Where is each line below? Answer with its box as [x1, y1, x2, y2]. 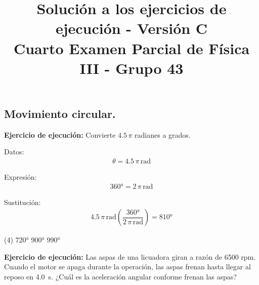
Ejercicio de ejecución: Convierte [4, 129, 116, 140]
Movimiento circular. [4, 105, 116, 121]
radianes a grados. [135, 129, 191, 140]
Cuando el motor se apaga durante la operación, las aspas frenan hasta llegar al [4, 261, 251, 272]
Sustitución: [4, 196, 41, 207]
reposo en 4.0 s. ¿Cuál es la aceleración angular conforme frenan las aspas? [4, 271, 237, 281]
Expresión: [4, 171, 37, 182]
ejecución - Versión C [55, 18, 208, 38]
